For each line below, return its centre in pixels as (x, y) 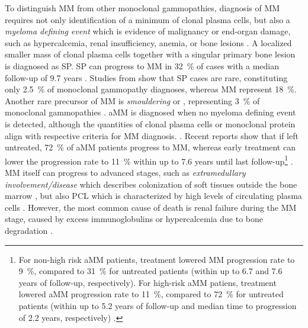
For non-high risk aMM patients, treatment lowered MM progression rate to (157, 259)
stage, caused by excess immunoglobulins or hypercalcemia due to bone (134, 219)
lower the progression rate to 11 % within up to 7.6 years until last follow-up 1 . (149, 160)
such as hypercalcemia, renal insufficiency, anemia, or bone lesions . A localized (148, 42)
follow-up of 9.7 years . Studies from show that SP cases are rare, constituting (146, 77)
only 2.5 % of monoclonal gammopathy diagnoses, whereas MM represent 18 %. (151, 89)
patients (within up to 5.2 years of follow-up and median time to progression (158, 305)
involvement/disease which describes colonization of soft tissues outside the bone (151, 184)
